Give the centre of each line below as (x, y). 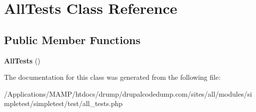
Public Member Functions (72, 39)
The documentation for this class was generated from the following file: (112, 77)
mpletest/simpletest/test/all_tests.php (64, 103)
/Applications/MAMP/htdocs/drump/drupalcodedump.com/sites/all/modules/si (128, 93)
